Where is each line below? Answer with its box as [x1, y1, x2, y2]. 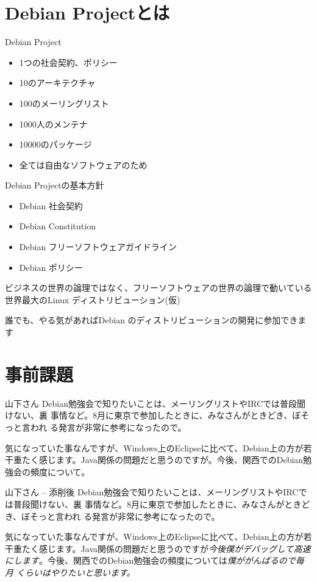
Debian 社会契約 [19, 199, 83, 212]
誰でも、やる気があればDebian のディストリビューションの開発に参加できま [5, 314, 307, 326]
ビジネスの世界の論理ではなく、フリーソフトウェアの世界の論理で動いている [5, 281, 312, 294]
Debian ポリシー [19, 260, 83, 273]
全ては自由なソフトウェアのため [19, 158, 148, 171]
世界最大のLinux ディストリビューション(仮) [5, 293, 180, 306]
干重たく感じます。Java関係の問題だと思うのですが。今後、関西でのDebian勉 [5, 453, 312, 466]
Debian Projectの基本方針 [5, 179, 104, 192]
